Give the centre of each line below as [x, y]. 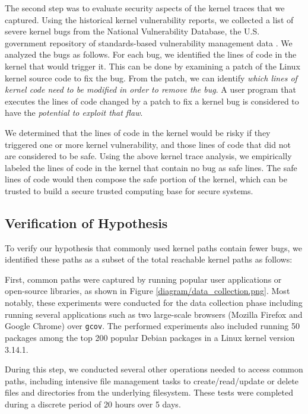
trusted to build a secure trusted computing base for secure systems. [129, 190]
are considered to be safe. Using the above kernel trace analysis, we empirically [148, 156]
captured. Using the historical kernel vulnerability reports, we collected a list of [149, 19]
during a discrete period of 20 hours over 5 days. [93, 404]
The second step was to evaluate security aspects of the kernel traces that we [145, 8]
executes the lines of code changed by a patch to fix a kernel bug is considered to [152, 101]
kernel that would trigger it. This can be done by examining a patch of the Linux [153, 66]
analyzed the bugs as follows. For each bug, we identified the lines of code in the [151, 54]
